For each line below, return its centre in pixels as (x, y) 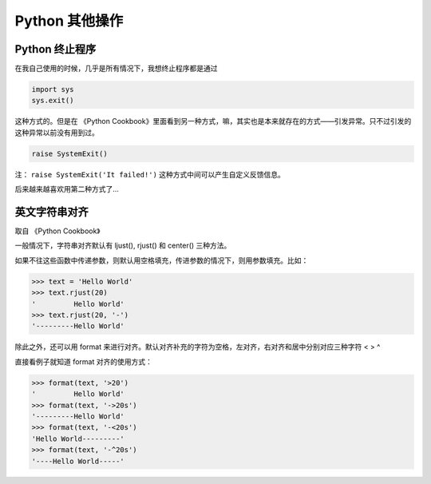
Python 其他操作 (69, 21)
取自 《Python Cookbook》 (57, 231)
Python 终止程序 (55, 49)
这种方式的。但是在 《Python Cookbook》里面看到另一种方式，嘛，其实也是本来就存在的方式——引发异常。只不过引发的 (213, 121)
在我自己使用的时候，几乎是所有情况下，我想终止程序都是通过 (116, 69)
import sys (53, 89)
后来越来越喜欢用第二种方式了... (67, 189)
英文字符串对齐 (51, 212)
